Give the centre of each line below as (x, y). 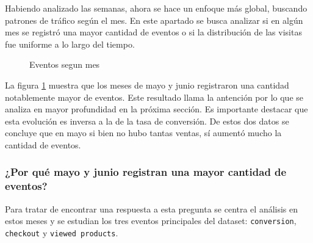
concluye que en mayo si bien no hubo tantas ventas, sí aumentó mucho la (143, 133)
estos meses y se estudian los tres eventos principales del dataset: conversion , (151, 221)
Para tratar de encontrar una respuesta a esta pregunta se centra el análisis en (152, 209)
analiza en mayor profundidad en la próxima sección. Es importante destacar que (156, 109)
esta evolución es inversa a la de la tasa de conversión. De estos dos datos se (147, 121)
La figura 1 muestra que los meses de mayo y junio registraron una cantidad (147, 85)
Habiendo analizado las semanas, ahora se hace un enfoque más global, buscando (156, 8)
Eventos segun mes (65, 64)
